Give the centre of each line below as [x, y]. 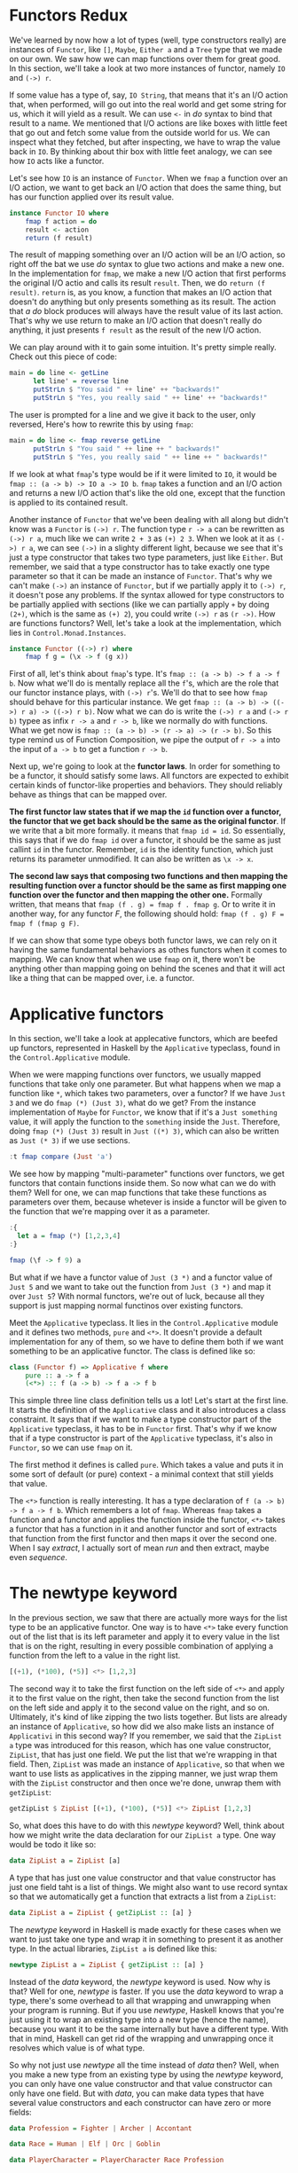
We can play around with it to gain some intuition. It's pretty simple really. [143, 348]
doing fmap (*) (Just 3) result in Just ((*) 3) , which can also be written [144, 1131]
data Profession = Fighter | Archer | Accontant [101, 2128]
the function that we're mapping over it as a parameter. [110, 1212]
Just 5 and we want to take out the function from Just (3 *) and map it [140, 1286]
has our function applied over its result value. [92, 197]
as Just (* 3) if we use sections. [70, 1141]
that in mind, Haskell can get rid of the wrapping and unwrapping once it [141, 2038]
